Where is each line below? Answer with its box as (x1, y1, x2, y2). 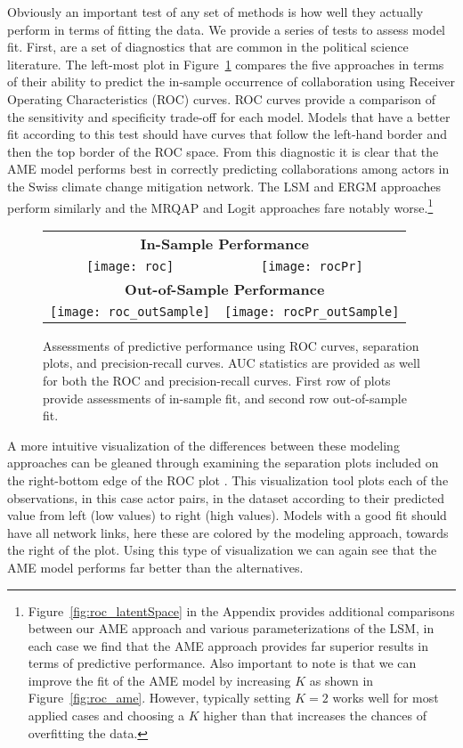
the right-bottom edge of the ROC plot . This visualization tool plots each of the (7, 470, 449, 489)
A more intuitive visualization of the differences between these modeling (7, 435, 400, 454)
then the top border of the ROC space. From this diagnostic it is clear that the (7, 142, 439, 160)
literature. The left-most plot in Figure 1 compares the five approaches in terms (7, 54, 444, 73)
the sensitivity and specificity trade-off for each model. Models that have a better (7, 107, 451, 126)
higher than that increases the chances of (203, 706, 426, 725)
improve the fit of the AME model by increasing (28, 671, 291, 689)
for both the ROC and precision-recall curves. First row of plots (43, 370, 391, 389)
